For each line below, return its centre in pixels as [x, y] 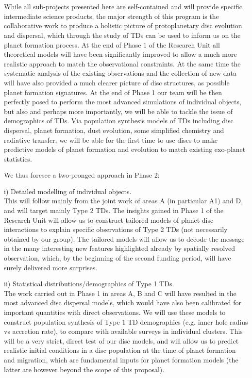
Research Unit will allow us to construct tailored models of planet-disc [109, 220]
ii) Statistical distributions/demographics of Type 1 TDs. [89, 284]
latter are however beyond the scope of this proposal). [84, 369]
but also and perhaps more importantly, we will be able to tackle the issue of [118, 111]
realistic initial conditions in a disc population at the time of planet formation [120, 350]
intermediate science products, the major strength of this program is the [111, 16]
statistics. [18, 158]
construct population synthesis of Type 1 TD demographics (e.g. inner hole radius [126, 321]
